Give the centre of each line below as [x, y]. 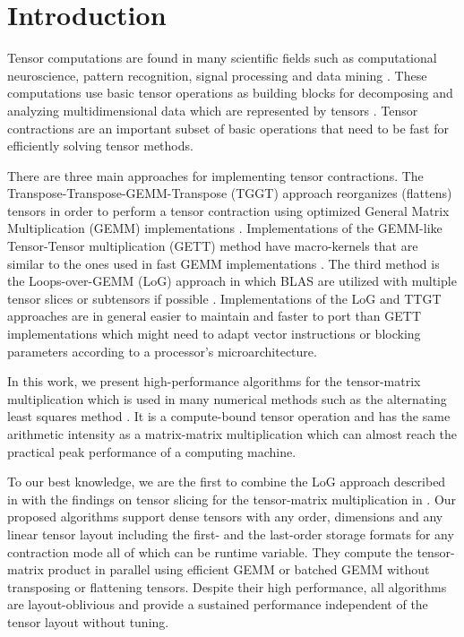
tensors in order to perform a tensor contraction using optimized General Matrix [228, 210]
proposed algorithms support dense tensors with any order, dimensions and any [225, 516]
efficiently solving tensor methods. [100, 146]
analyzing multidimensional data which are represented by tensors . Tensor [213, 110]
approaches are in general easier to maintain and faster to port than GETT [214, 316]
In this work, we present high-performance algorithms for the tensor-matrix [214, 381]
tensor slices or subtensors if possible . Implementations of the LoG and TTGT [224, 298]
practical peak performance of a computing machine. [152, 451]
